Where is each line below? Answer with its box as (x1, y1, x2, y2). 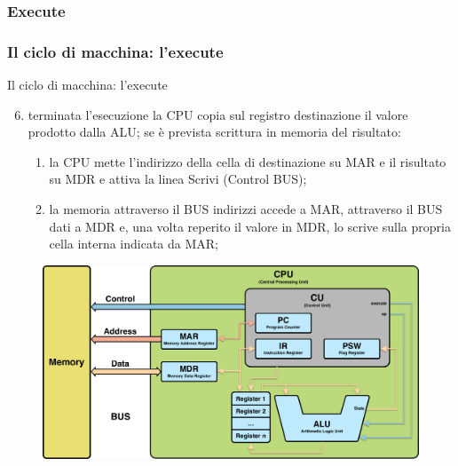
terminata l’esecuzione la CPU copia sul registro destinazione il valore (28, 105, 408, 123)
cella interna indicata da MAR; (49, 234, 219, 253)
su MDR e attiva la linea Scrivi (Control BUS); (49, 170, 307, 188)
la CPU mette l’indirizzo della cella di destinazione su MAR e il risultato (49, 152, 446, 170)
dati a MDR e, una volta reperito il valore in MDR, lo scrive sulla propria (49, 217, 451, 235)
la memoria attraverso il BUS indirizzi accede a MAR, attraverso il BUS (49, 200, 443, 218)
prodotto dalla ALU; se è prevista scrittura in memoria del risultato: (28, 122, 401, 141)
